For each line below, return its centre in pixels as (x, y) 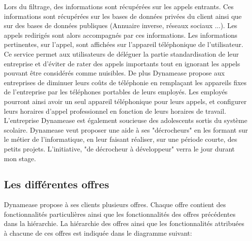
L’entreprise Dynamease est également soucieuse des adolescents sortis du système (126, 120)
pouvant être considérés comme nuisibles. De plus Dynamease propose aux (114, 73)
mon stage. (20, 158)
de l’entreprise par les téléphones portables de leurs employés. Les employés (116, 92)
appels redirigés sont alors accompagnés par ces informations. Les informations (121, 35)
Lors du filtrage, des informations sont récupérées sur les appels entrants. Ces (119, 6)
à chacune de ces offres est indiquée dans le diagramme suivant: (98, 233)
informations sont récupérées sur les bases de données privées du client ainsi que (123, 16)
